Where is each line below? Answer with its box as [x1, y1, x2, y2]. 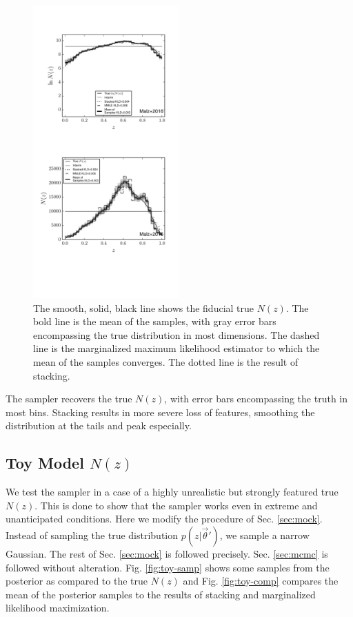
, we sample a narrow [219, 527, 310, 542]
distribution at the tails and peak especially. [6, 418, 192, 433]
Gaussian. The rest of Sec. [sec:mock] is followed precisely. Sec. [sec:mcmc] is [6, 546, 328, 560]
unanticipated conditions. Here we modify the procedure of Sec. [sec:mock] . [6, 511, 323, 526]
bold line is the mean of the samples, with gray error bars [33, 314, 276, 329]
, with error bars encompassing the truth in [164, 391, 348, 406]
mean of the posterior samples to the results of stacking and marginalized [6, 587, 316, 601]
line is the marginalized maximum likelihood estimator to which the [33, 341, 320, 355]
